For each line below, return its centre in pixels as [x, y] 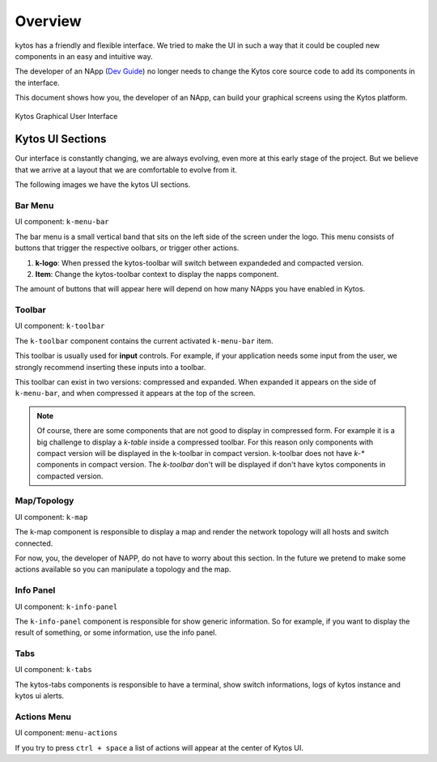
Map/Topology [45, 500]
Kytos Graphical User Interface [66, 116]
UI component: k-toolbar [60, 326]
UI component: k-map [51, 517]
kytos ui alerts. [40, 696]
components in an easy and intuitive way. [84, 56]
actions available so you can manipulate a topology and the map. [123, 569]
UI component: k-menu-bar [62, 222]
